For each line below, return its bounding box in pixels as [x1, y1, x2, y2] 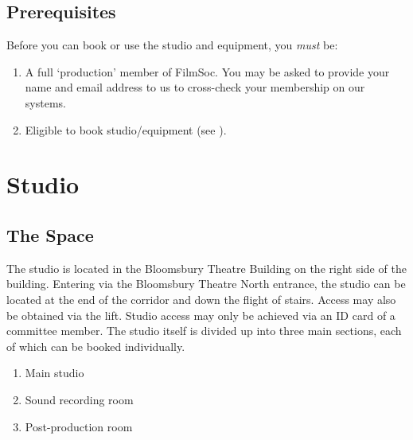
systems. [25, 94, 66, 111]
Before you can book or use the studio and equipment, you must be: [6, 37, 338, 53]
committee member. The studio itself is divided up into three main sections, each [6, 322, 402, 339]
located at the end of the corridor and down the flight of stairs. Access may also [6, 290, 396, 307]
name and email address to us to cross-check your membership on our [25, 79, 365, 95]
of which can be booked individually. [6, 337, 185, 354]
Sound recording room [25, 391, 134, 407]
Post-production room [25, 418, 133, 434]
